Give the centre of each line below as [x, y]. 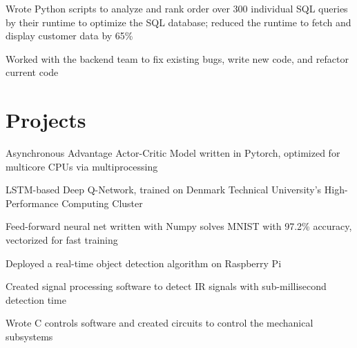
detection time [36, 299]
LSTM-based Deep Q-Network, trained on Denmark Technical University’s [164, 190]
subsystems [29, 337]
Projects [46, 120]
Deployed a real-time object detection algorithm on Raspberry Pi [144, 263]
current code [32, 72]
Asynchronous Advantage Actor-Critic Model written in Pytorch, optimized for [173, 153]
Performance [32, 203]
